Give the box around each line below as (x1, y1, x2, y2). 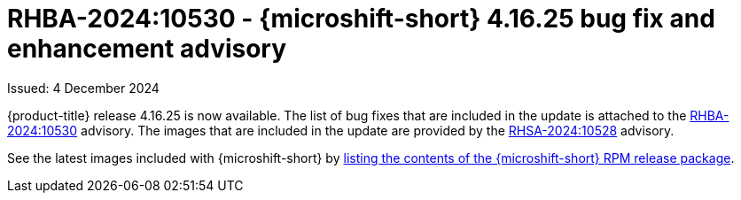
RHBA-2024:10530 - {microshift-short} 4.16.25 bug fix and (7, 4, 715, 34)
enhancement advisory (7, 34, 287, 64)
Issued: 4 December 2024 (7, 80, 160, 96)
